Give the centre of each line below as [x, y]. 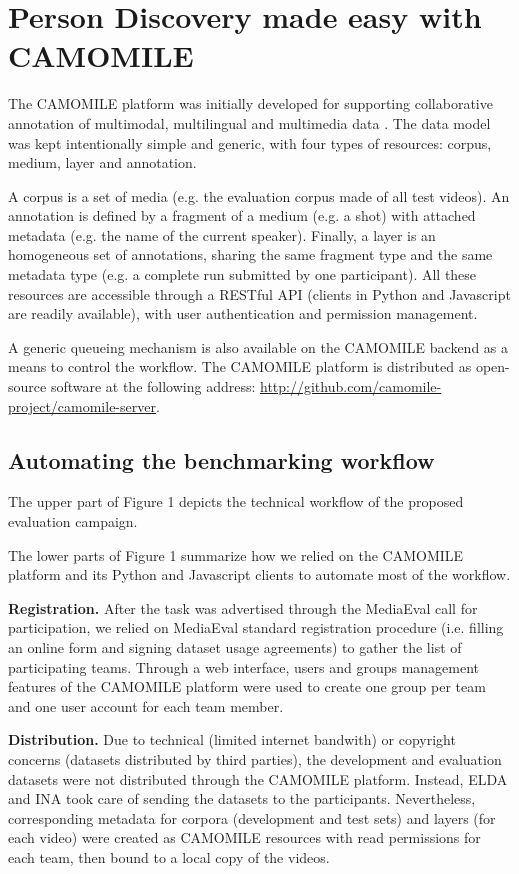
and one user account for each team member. [146, 705]
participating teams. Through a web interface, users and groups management [244, 666]
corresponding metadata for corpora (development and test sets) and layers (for [252, 817]
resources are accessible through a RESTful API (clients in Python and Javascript [259, 293]
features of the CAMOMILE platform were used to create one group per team [247, 686]
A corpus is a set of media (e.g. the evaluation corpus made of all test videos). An [259, 195]
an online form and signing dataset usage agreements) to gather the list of [235, 646]
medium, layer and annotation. [102, 162]
